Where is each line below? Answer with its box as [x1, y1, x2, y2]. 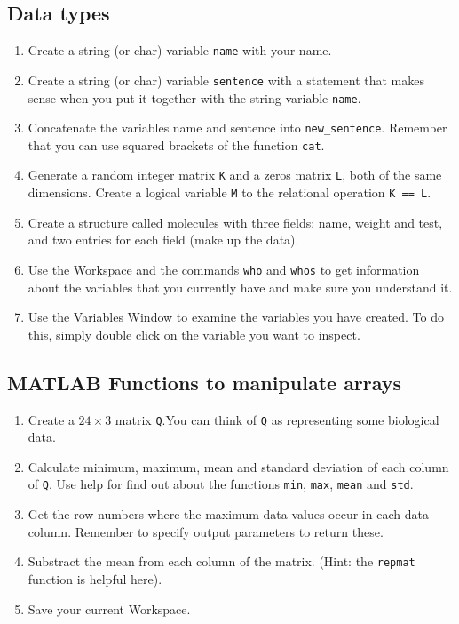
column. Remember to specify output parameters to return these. [28, 522, 384, 540]
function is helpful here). [28, 569, 162, 588]
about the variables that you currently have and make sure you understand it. [28, 277, 453, 296]
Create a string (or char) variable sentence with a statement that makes [28, 70, 424, 89]
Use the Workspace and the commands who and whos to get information [28, 260, 420, 278]
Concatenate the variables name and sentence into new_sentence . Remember [28, 118, 447, 137]
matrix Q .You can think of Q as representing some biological [115, 410, 439, 428]
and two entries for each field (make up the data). [28, 230, 299, 249]
